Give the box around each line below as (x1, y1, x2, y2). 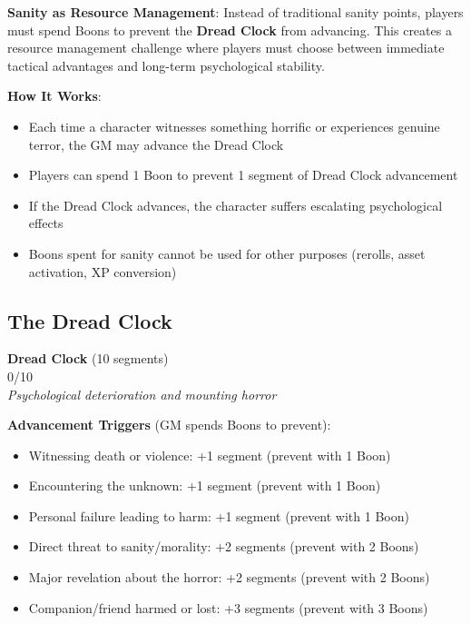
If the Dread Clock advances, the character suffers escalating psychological (28, 195, 443, 214)
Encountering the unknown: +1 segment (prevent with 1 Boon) (28, 476, 381, 495)
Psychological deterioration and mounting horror (7, 384, 277, 403)
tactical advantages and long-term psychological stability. (7, 55, 325, 74)
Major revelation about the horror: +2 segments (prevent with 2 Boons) (28, 568, 430, 587)
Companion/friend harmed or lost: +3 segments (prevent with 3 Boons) (28, 598, 428, 617)
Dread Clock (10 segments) (7, 349, 169, 368)
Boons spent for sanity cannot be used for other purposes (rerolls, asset (28, 243, 426, 262)
